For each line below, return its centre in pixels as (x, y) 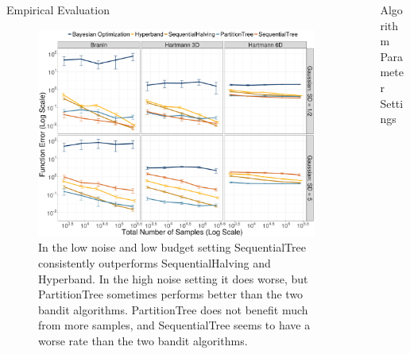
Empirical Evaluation (58, 10)
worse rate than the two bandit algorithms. (143, 341)
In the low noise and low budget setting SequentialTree (172, 247)
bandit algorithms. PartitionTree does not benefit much (173, 309)
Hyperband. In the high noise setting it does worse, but (173, 278)
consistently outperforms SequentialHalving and (155, 263)
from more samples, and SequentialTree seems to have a (174, 325)
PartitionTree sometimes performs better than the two (171, 294)
